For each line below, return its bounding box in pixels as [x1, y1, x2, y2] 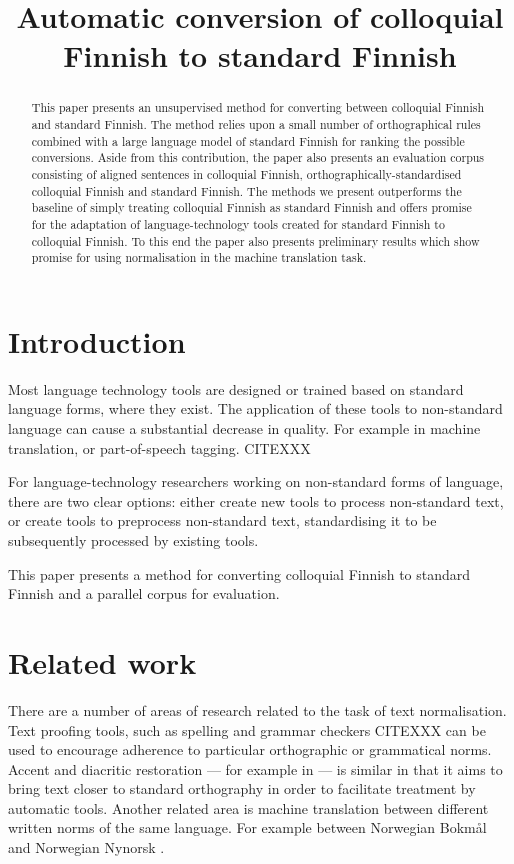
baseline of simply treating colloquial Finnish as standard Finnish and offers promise [31, 199, 472, 216]
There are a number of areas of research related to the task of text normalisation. [8, 699, 507, 720]
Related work [8, 641, 197, 682]
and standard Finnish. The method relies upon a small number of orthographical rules [31, 116, 481, 133]
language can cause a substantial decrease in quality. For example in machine [8, 418, 481, 439]
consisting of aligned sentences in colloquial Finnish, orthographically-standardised [31, 165, 462, 182]
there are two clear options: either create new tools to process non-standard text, [8, 490, 504, 511]
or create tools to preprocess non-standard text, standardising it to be [8, 510, 437, 531]
